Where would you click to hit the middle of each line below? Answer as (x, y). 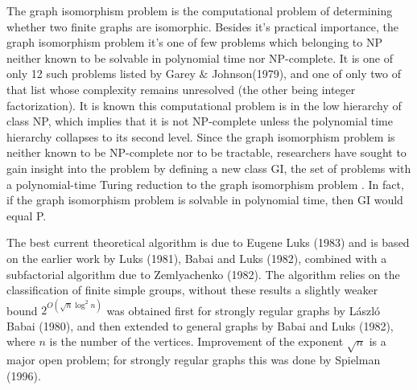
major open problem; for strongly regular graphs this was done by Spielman (194, 360)
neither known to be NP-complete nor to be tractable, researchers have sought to (206, 152)
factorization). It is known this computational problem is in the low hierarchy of (204, 105)
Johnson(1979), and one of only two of (306, 74)
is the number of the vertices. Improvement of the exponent (196, 341)
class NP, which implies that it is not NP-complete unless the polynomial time (200, 121)
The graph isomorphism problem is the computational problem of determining (200, 10)
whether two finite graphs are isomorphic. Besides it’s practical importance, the (202, 26)
